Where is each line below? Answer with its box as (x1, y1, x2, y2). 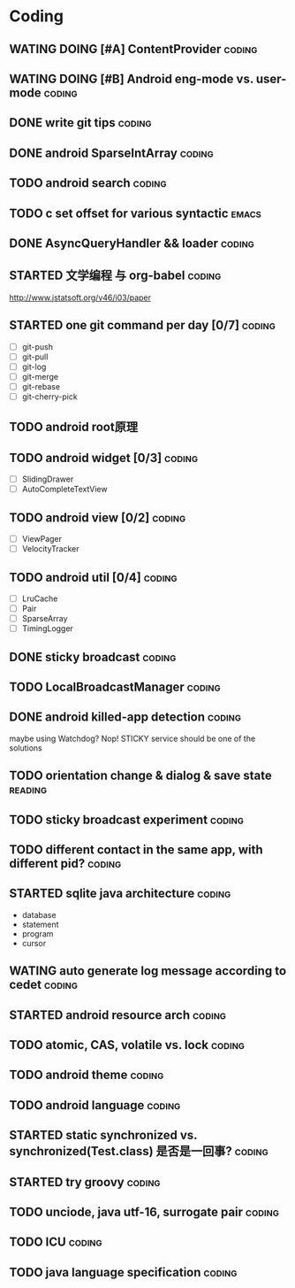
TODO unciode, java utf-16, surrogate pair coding (9, 1204, 280, 1219)
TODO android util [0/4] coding (9, 569, 178, 585)
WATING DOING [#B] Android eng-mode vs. (9, 71, 254, 86)
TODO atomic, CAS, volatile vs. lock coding (9, 1037, 246, 1053)
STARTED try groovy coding (9, 1175, 161, 1190)
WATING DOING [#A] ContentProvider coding (9, 42, 258, 57)
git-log (21, 361, 47, 372)
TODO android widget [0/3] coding (9, 450, 199, 466)
